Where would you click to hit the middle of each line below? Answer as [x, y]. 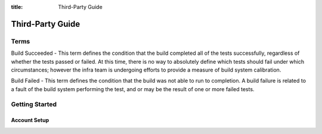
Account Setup [30, 120]
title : [17, 7]
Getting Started [34, 104]
